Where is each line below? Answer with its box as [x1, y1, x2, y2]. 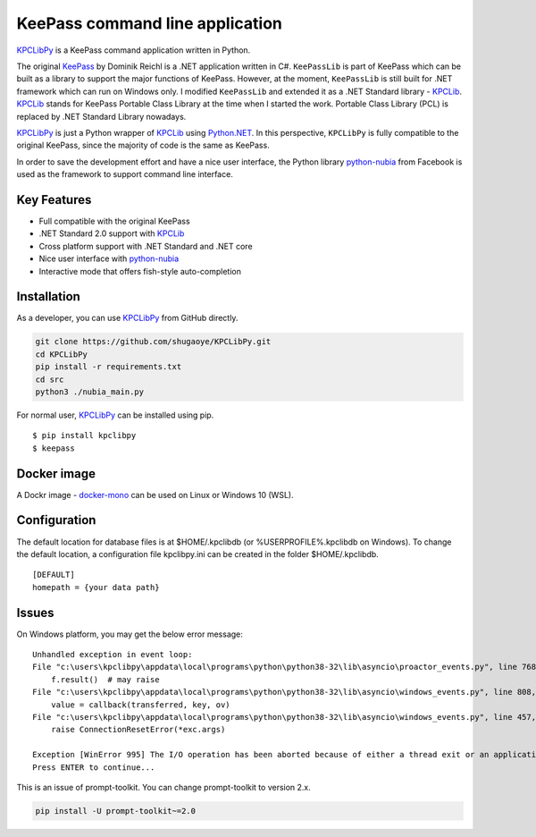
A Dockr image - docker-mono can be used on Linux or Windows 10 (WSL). [16, 489, 294, 500]
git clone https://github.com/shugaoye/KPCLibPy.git [35, 336, 272, 347]
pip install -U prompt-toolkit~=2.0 [35, 806, 197, 816]
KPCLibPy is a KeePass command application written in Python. [16, 45, 251, 55]
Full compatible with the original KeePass [38, 216, 191, 226]
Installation [16, 289, 80, 304]
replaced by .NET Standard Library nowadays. [16, 111, 187, 122]
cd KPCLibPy [35, 349, 88, 359]
